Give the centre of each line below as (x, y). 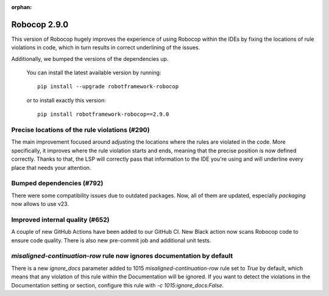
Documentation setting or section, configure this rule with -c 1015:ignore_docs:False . (118, 285)
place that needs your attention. (51, 167)
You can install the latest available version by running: (94, 72)
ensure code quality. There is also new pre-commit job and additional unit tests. (111, 240)
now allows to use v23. (40, 204)
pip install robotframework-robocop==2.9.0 (103, 115)
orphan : (22, 7)
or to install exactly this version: (66, 100)
